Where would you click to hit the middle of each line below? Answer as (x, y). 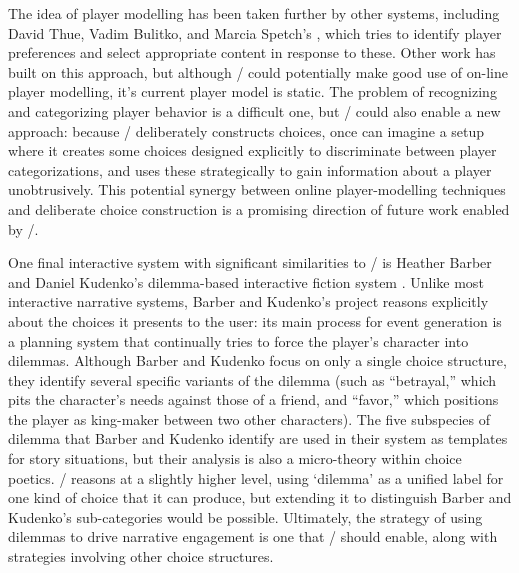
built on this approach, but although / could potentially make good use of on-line (258, 71)
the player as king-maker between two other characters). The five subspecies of (249, 418)
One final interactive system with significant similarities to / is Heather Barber (250, 262)
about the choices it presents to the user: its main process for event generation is (255, 320)
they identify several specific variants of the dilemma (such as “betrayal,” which (252, 379)
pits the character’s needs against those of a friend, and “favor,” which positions (253, 399)
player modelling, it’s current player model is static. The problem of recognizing (252, 91)
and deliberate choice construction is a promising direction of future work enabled (259, 208)
